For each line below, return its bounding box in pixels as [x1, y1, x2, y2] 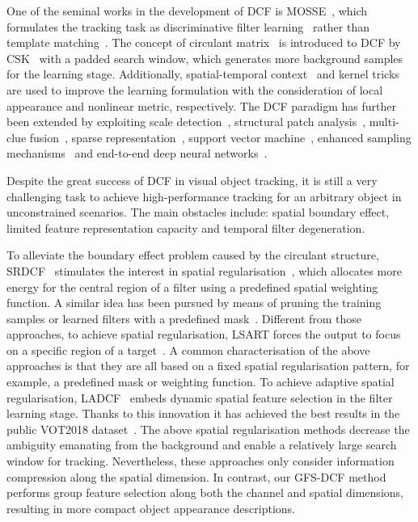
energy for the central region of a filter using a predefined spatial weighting [6, 278, 378, 295]
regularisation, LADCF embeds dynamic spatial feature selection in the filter [6, 389, 393, 406]
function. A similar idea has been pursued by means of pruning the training [6, 294, 382, 311]
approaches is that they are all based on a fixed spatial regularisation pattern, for [6, 357, 410, 374]
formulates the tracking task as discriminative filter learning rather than [6, 18, 369, 35]
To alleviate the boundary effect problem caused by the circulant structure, [6, 246, 379, 263]
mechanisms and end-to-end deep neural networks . [6, 145, 268, 162]
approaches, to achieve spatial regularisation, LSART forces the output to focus [6, 326, 401, 343]
